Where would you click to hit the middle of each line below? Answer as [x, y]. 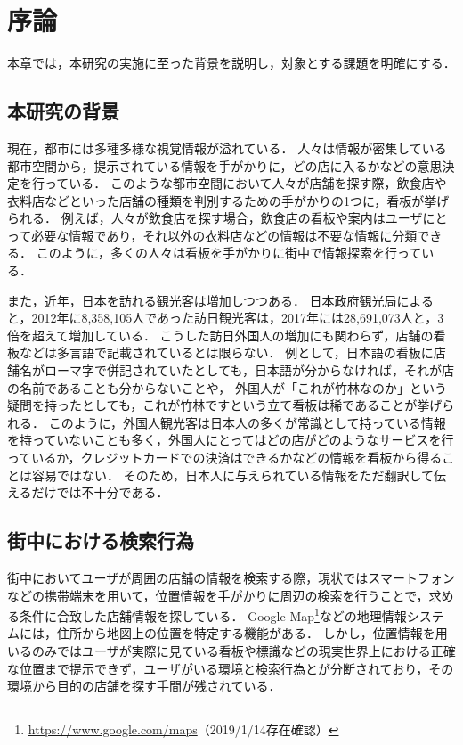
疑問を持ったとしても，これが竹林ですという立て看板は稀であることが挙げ [225, 405]
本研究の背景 [63, 111]
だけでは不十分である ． [100, 492]
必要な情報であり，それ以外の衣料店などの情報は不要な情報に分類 [224, 235]
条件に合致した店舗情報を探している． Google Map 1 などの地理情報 [213, 614]
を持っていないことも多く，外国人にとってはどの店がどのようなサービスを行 [231, 440]
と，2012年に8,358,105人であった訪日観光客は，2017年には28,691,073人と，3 [226, 318]
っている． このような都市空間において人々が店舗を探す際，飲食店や [245, 183]
